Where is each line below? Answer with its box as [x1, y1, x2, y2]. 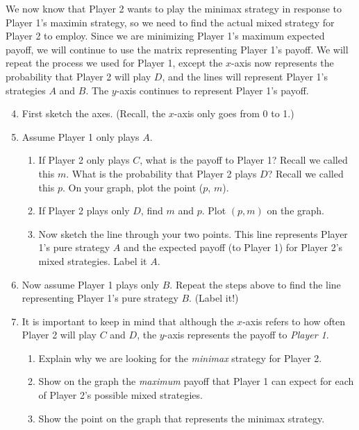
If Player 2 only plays [38, 153, 130, 167]
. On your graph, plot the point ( [62, 180, 203, 194]
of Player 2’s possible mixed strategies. [38, 388, 203, 402]
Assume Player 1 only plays [22, 129, 140, 144]
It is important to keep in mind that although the [22, 313, 234, 328]
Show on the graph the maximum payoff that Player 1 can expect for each [38, 374, 354, 388]
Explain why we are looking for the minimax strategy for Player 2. [38, 350, 322, 365]
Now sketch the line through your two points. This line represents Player [38, 226, 348, 241]
